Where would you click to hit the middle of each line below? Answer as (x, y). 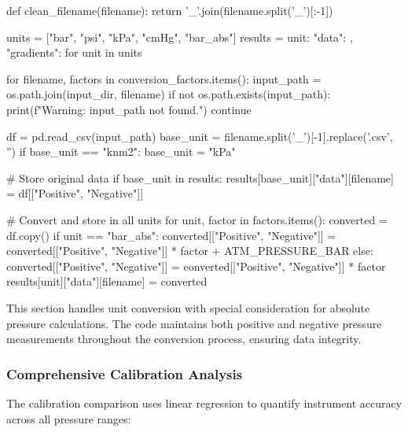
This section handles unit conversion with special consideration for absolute (188, 307)
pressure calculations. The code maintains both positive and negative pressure (194, 323)
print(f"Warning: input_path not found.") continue (129, 109)
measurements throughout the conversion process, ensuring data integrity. (184, 339)
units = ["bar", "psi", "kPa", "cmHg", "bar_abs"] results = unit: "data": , (180, 37)
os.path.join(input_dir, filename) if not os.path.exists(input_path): (169, 94)
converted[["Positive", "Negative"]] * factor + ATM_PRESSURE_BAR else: (190, 251)
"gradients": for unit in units (74, 52)
